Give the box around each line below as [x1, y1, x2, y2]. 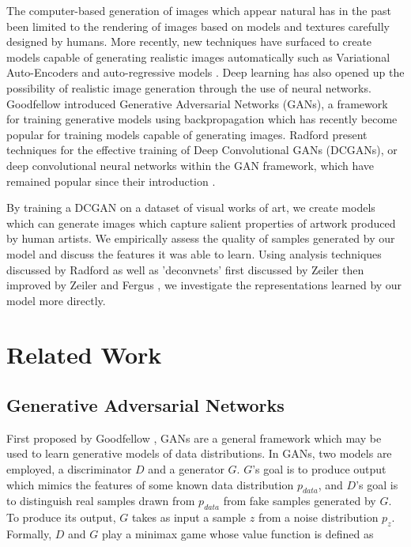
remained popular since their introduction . [6, 172, 216, 189]
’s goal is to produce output [252, 461, 386, 477]
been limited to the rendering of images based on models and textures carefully [6, 17, 390, 34]
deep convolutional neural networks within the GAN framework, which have [6, 157, 375, 173]
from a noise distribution [258, 509, 379, 526]
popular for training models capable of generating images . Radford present [6, 126, 368, 142]
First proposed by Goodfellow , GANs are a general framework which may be [6, 429, 382, 446]
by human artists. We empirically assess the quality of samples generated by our [6, 230, 395, 247]
